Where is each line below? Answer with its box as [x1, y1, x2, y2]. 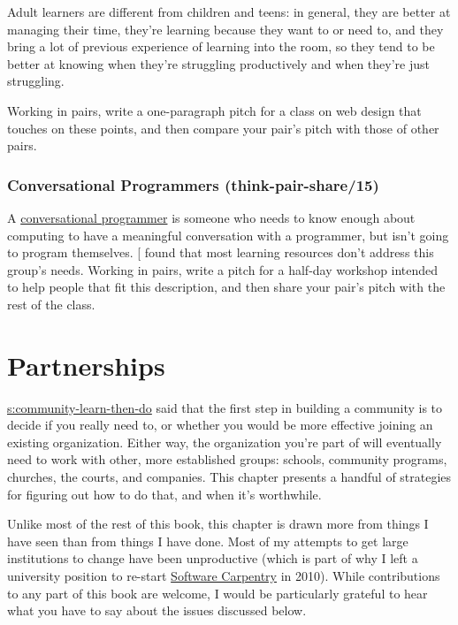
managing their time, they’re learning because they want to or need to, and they [7, 19, 444, 38]
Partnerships [7, 347, 165, 383]
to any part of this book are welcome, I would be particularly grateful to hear [7, 583, 428, 602]
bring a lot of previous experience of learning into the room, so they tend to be [7, 37, 435, 56]
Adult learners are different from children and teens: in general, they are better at [7, 3, 451, 20]
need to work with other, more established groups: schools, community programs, [7, 450, 447, 469]
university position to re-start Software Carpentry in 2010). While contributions [7, 567, 440, 584]
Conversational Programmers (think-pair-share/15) [7, 173, 379, 195]
